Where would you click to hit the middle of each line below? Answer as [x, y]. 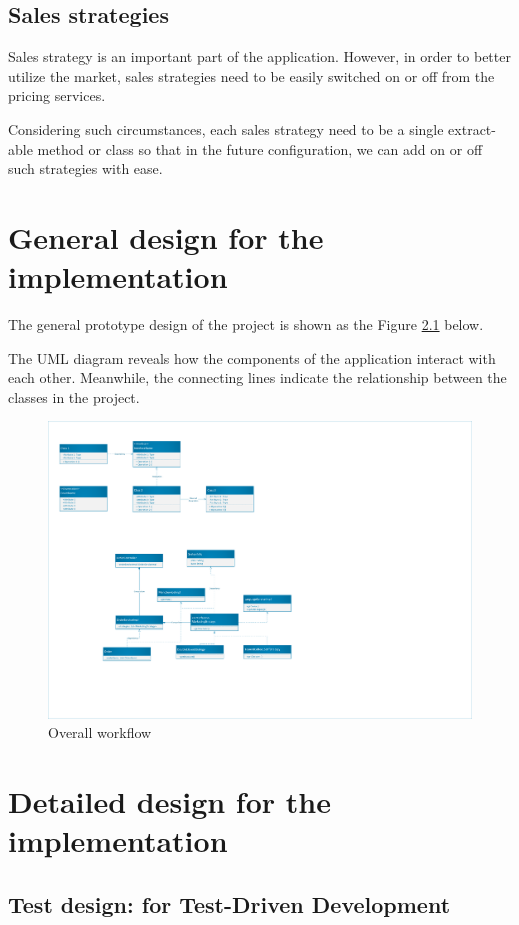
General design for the [166, 236]
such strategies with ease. [85, 168]
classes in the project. [74, 396]
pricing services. [57, 95]
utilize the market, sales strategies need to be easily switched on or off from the [251, 75]
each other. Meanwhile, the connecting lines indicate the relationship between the [257, 377]
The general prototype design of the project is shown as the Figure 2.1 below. [246, 324]
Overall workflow [100, 732]
